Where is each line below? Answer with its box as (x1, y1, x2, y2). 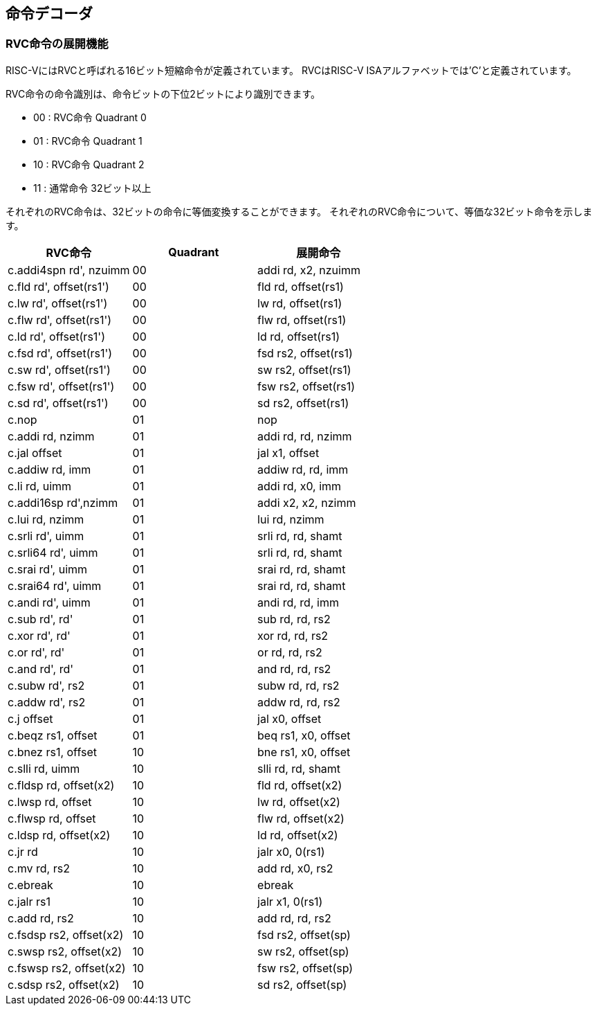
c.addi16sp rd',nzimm (8, 495, 118, 510)
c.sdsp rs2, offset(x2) (8, 977, 120, 992)
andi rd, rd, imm (257, 595, 339, 609)
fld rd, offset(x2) (257, 778, 342, 792)
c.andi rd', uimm (8, 595, 91, 609)
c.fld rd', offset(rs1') (8, 279, 109, 294)
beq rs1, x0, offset (257, 728, 351, 742)
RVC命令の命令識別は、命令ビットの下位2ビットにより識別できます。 (6, 87, 321, 100)
